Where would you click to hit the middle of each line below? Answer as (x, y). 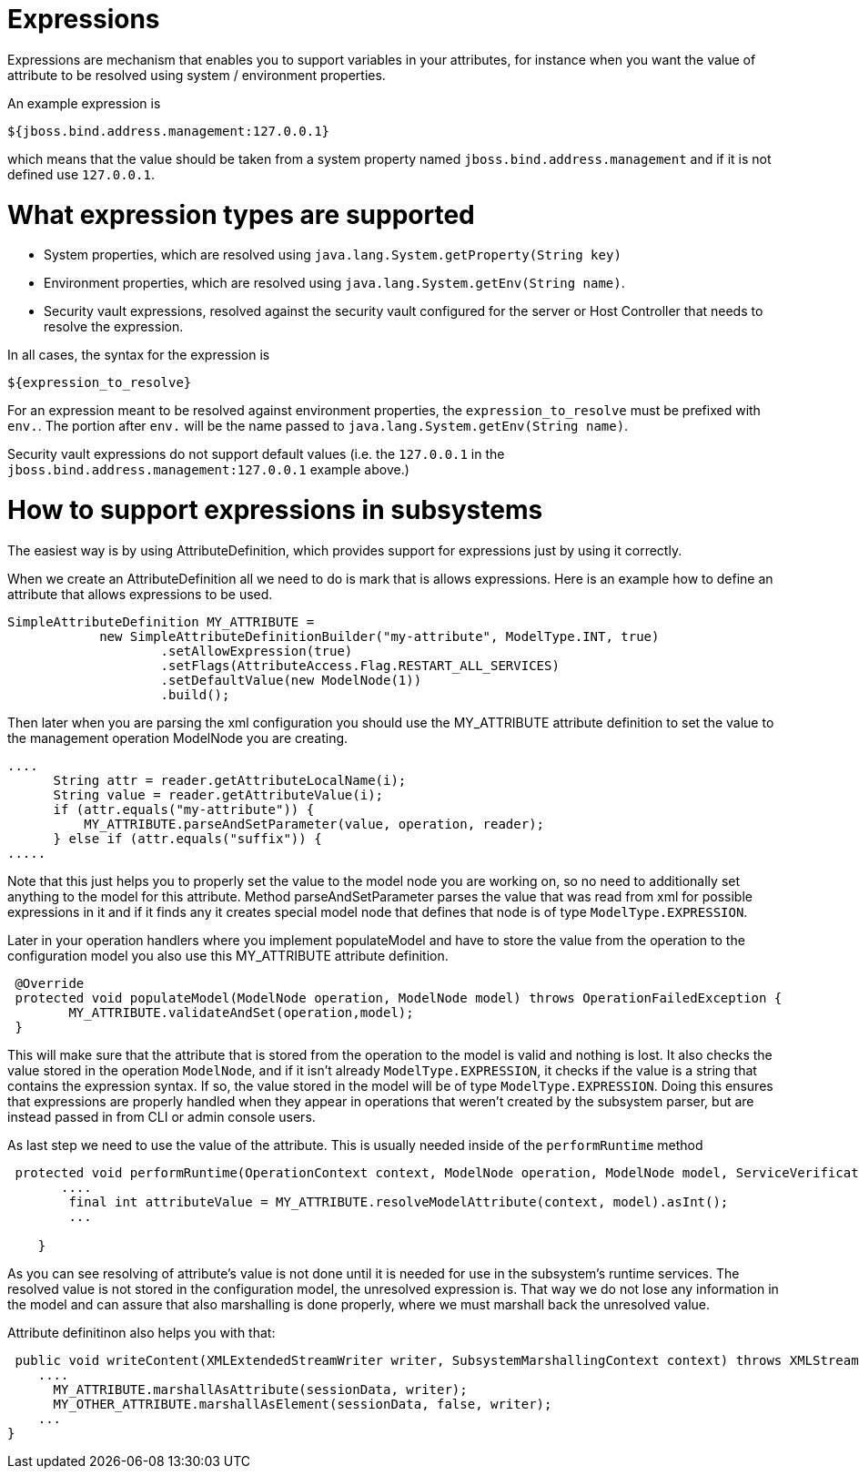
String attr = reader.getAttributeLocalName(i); (230, 780)
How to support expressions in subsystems (275, 510)
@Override (50, 983)
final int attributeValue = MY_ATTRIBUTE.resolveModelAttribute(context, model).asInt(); (399, 1201)
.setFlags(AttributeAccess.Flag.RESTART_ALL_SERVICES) (360, 665)
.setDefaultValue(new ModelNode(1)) (291, 680)
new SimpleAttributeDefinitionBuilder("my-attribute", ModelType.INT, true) (379, 636)
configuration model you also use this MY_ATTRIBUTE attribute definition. (228, 955)
